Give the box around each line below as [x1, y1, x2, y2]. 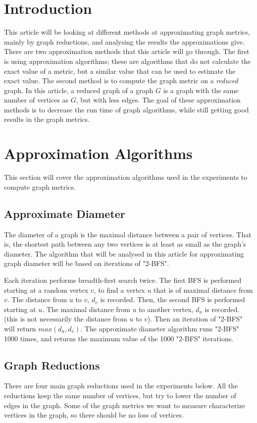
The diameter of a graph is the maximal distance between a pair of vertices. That [4, 229, 252, 239]
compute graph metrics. [4, 181, 76, 192]
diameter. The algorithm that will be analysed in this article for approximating [4, 248, 244, 259]
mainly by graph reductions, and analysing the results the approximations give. [4, 36, 245, 47]
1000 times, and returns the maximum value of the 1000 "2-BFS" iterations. [4, 333, 234, 343]
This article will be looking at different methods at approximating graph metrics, [4, 27, 250, 37]
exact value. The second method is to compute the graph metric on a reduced [4, 75, 238, 86]
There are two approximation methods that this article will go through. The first [4, 46, 250, 56]
